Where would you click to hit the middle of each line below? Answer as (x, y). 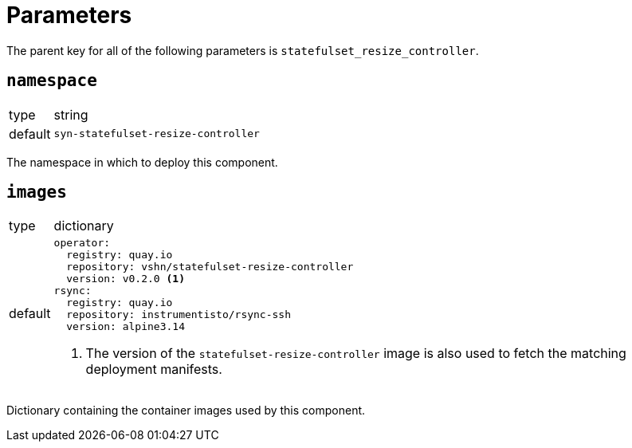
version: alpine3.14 (126, 327)
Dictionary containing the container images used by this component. (186, 411)
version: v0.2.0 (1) (126, 279)
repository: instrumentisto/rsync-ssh (179, 315)
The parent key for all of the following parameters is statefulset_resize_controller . (243, 50)
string (71, 114)
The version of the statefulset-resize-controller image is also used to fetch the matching (356, 354)
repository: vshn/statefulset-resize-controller (210, 267)
